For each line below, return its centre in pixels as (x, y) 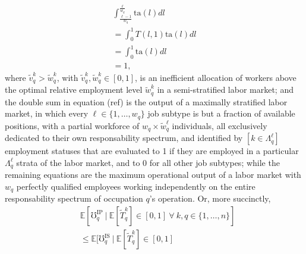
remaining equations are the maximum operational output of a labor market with (153, 175)
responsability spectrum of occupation (74, 198)
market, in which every (47, 113)
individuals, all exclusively (220, 125)
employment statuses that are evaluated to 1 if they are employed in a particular (152, 151)
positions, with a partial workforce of (72, 125)
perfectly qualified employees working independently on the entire (136, 186)
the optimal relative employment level (74, 90)
